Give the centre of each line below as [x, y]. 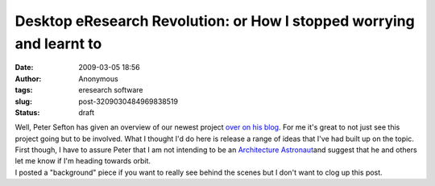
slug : [23, 101]
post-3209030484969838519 [128, 101]
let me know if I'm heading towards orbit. [83, 161]
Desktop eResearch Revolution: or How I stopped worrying [215, 21]
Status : [27, 112]
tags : [24, 90]
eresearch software [111, 90]
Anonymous [98, 79]
